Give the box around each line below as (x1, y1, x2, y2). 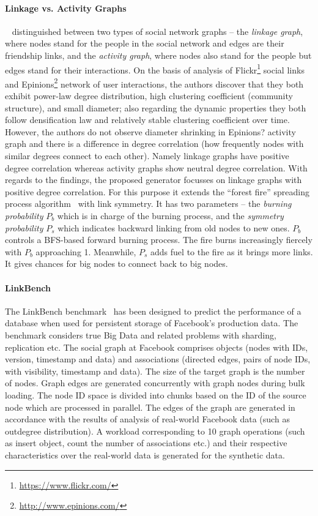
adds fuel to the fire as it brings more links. (150, 245, 313, 258)
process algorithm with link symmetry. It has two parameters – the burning (5, 197, 292, 210)
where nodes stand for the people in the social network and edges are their (5, 37, 284, 50)
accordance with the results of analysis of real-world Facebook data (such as (5, 413, 290, 425)
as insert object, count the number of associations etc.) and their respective (5, 436, 287, 449)
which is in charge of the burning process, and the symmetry (57, 209, 284, 222)
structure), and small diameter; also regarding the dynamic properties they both (5, 101, 306, 114)
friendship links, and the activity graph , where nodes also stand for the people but (5, 48, 312, 61)
